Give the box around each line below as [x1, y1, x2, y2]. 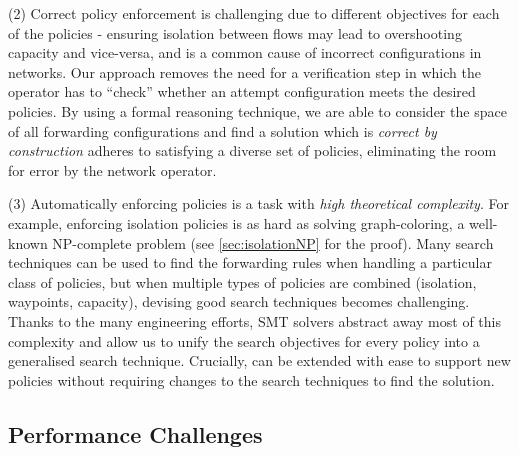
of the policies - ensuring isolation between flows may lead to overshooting [8, 22, 462, 43]
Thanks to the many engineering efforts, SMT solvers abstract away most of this [8, 310, 501, 331]
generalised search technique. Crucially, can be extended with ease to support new [8, 350, 511, 371]
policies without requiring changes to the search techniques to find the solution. [8, 369, 495, 390]
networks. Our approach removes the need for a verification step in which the [8, 61, 481, 82]
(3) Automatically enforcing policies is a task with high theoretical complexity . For [8, 193, 509, 214]
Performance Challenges [8, 418, 263, 449]
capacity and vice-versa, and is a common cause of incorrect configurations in [8, 42, 482, 63]
